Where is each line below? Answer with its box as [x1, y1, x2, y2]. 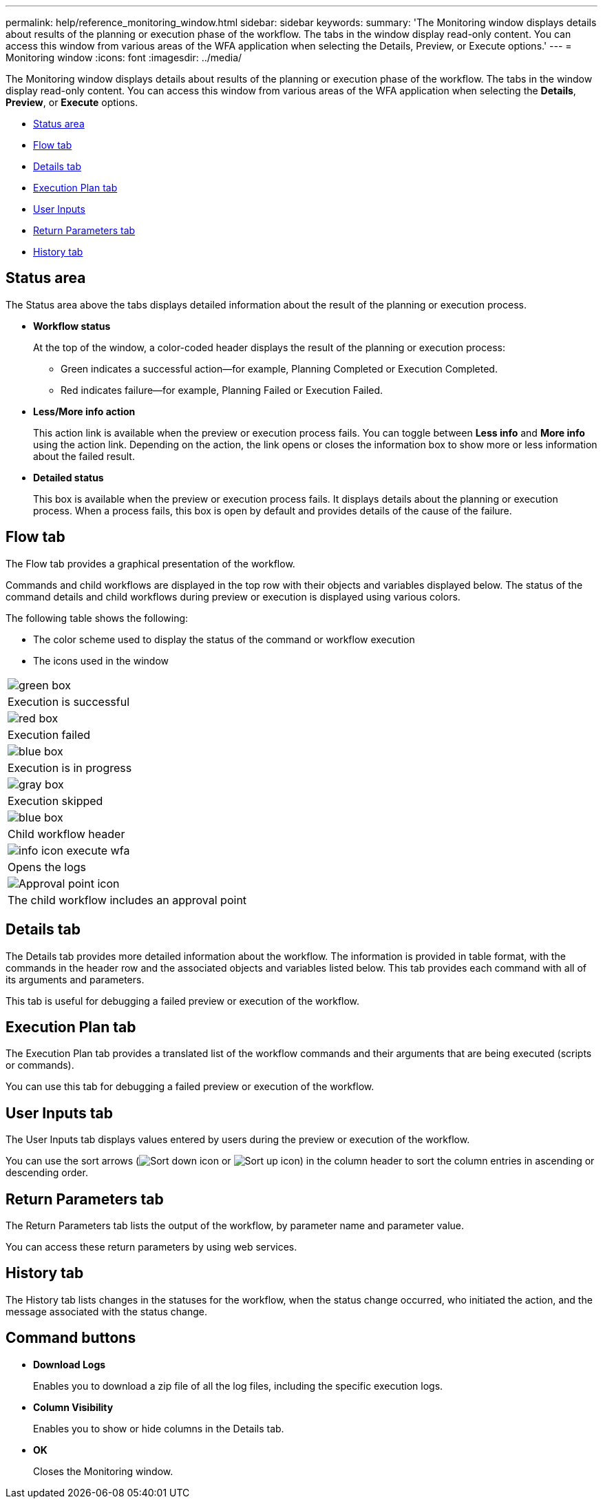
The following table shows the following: [6, 612, 189, 624]
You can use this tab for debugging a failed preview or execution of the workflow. [6, 1080, 374, 1093]
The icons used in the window [33, 654, 169, 667]
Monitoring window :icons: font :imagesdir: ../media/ [6, 52, 242, 63]
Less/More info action [33, 405, 136, 417]
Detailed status [33, 471, 104, 483]
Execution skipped [8, 793, 103, 808]
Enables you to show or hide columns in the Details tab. [33, 1422, 284, 1434]
